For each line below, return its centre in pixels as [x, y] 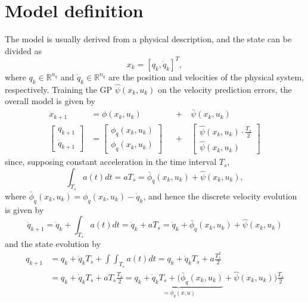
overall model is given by [50, 101]
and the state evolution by [53, 244]
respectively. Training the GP [59, 89]
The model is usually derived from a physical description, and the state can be [148, 39]
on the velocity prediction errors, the [225, 89]
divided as [23, 50]
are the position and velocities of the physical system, [206, 76]
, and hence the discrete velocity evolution [220, 196]
